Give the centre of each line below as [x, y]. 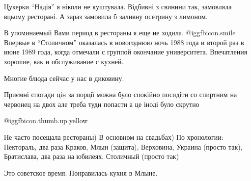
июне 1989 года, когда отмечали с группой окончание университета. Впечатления [126, 52]
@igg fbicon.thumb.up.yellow [46, 120]
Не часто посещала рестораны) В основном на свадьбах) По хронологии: [114, 137]
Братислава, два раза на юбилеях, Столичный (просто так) [92, 156]
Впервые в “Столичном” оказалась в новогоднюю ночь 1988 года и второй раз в [124, 42]
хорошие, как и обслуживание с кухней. [64, 61]
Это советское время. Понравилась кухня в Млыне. [81, 172]
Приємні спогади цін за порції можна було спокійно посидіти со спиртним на [121, 94]
